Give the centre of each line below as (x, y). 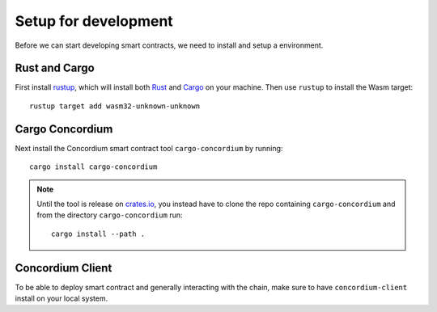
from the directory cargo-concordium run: (110, 215)
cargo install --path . (98, 234)
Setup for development (94, 21)
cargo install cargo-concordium (93, 167)
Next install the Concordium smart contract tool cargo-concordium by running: (149, 148)
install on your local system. (62, 298)
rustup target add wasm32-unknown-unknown (115, 106)
